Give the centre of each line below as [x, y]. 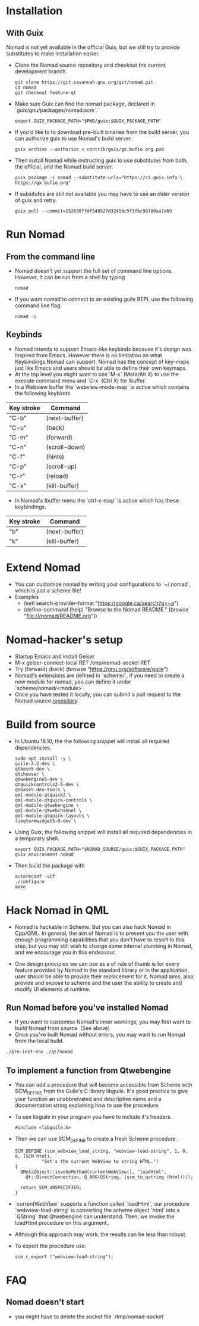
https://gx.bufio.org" [43, 183]
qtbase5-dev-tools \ [40, 790]
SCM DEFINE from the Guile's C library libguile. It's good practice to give [101, 1092]
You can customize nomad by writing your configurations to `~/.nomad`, [103, 584]
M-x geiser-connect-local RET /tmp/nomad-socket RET [82, 663]
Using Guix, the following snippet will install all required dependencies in [103, 832]
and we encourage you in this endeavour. [65, 952]
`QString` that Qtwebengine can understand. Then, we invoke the [94, 1216]
